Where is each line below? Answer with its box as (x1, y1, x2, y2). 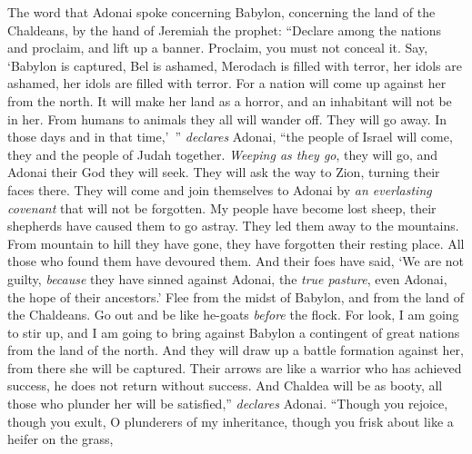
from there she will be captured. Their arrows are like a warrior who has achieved (7, 358, 462, 377)
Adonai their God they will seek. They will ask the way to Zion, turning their (7, 163, 440, 182)
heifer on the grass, (7, 429, 114, 449)
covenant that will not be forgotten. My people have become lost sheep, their (7, 198, 437, 217)
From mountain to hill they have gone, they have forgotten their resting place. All (7, 233, 465, 252)
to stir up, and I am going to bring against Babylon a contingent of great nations (7, 322, 460, 341)
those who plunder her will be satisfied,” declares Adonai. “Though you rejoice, (7, 394, 448, 413)
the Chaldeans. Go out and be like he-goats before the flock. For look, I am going (7, 305, 459, 324)
